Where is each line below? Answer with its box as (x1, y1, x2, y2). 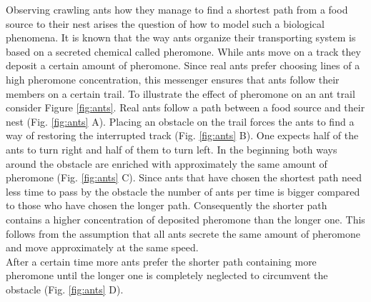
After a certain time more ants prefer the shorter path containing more (6, 253, 317, 268)
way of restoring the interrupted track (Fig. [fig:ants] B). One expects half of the (6, 128, 359, 143)
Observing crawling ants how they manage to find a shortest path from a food (6, 2, 348, 16)
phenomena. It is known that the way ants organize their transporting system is (6, 30, 356, 45)
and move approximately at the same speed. (6, 240, 199, 255)
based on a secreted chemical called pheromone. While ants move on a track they (6, 44, 361, 59)
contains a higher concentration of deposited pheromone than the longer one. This (6, 211, 365, 226)
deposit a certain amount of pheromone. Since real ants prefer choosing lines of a (6, 58, 360, 73)
